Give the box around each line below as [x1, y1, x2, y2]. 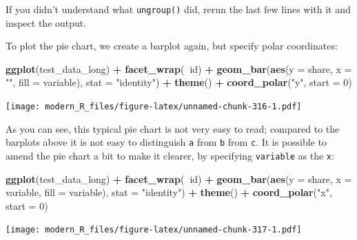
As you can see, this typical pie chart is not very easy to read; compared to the [6, 121, 340, 135]
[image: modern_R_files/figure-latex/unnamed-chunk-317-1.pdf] [6, 225, 302, 235]
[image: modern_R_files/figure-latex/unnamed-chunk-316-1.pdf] [6, 102, 302, 112]
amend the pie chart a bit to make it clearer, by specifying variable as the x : [6, 148, 334, 162]
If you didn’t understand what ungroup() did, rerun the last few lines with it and [6, 2, 351, 16]
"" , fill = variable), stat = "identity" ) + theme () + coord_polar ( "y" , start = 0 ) [6, 75, 352, 89]
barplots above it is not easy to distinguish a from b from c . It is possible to [6, 135, 327, 149]
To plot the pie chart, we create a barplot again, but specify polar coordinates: [6, 39, 338, 53]
